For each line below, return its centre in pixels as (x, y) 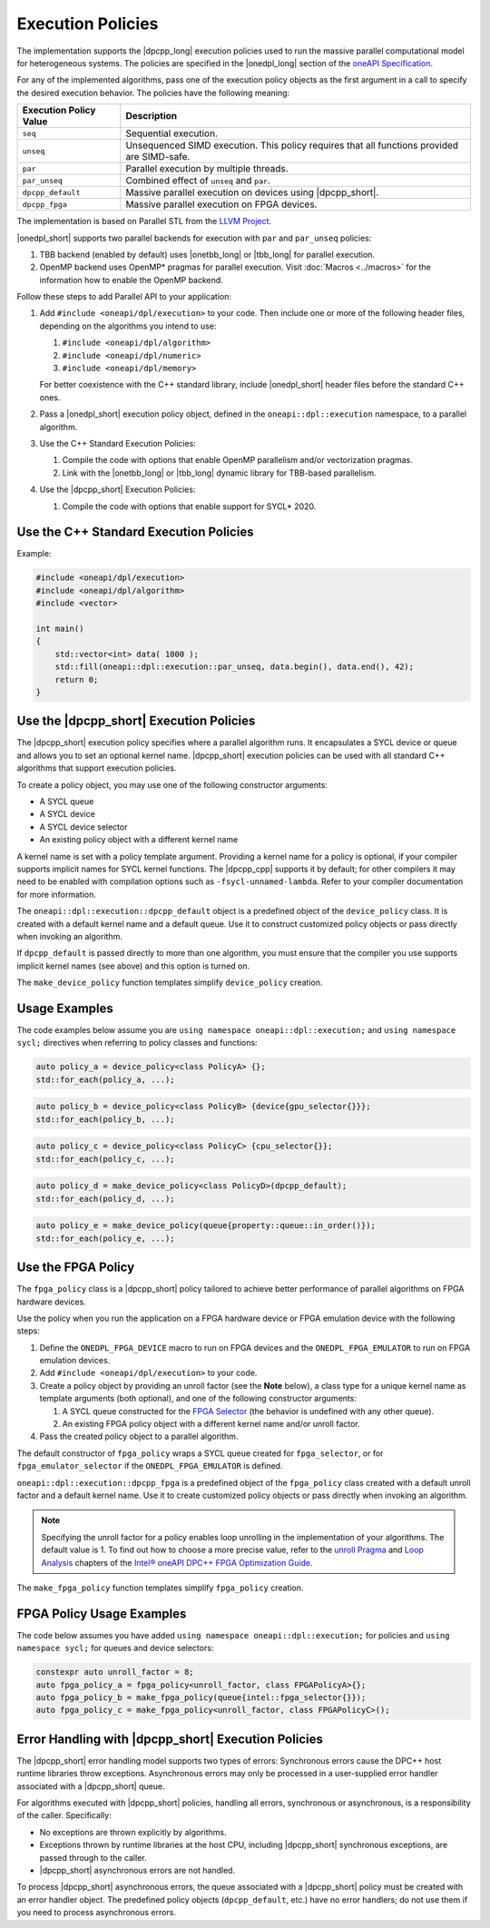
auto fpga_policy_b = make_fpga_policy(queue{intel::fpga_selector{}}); (201, 1697)
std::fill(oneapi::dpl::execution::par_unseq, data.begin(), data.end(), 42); (235, 667)
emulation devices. (75, 1361)
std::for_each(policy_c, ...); (106, 1159)
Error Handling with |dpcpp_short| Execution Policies (170, 1739)
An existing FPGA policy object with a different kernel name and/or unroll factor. (211, 1424)
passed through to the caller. (93, 1857)
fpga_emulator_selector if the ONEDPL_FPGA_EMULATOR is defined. (150, 1466)
